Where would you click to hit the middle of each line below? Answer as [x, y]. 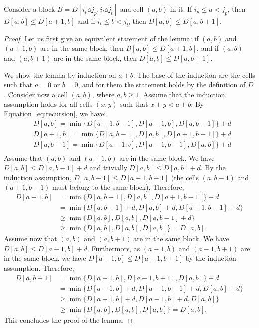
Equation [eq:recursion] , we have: [55, 113]
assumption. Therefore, [39, 268]
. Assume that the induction [182, 94]
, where [103, 94]
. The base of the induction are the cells [194, 74]
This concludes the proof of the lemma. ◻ [68, 319]
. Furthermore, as [114, 248]
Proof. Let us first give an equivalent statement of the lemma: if [101, 38]
